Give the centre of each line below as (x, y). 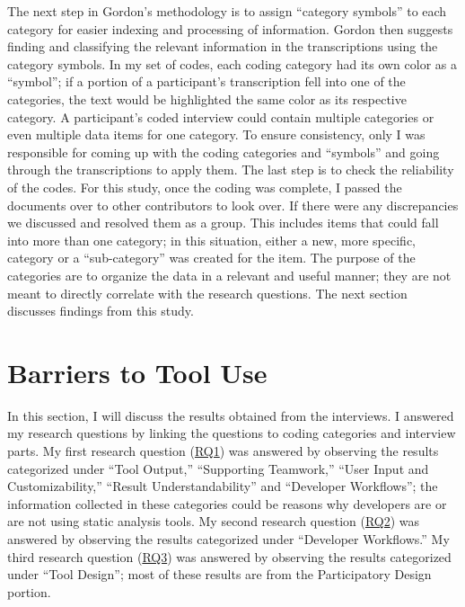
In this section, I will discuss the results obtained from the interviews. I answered (231, 415)
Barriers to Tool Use (137, 372)
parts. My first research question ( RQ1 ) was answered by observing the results (223, 451)
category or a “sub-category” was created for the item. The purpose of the (211, 258)
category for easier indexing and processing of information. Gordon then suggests (230, 28)
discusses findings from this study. (101, 311)
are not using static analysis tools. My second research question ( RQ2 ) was (214, 521)
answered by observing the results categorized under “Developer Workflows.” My (228, 538)
